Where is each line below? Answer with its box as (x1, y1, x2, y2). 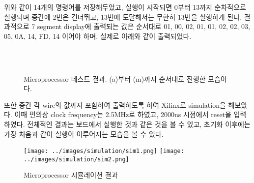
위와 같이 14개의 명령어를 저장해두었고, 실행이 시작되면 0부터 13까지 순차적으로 (4, 2, 247, 12)
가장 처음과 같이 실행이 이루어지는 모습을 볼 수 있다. (4, 128, 164, 139)
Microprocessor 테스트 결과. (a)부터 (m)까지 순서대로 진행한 (24, 73, 206, 84)
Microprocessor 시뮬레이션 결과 (24, 170, 118, 180)
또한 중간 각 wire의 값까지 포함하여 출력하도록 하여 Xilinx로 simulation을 (4, 99, 226, 110)
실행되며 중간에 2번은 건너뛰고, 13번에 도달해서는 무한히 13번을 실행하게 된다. (4, 11, 242, 22)
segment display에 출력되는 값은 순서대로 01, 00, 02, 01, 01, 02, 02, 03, (37, 21, 250, 31)
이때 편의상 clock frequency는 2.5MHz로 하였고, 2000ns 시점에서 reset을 (14, 109, 231, 120)
